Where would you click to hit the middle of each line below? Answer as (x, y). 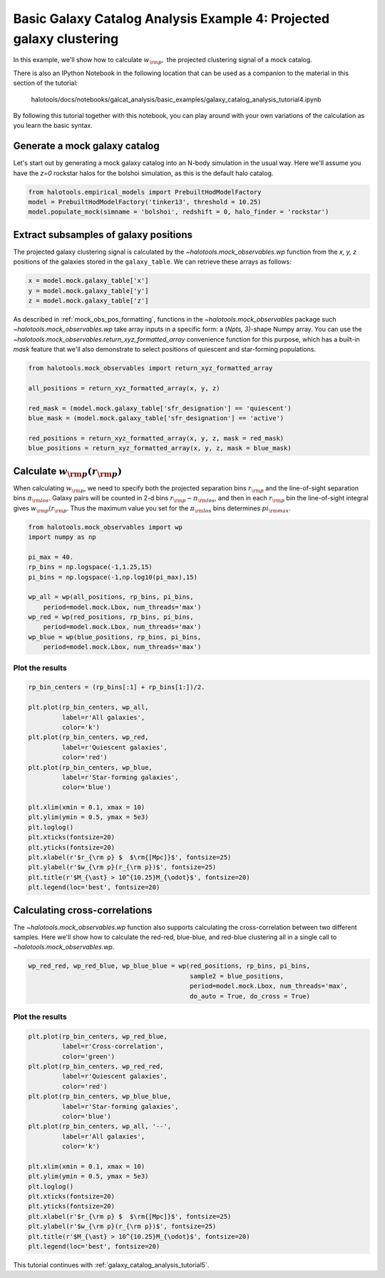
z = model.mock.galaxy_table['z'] (88, 301)
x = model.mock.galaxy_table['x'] (88, 281)
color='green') (88, 1056)
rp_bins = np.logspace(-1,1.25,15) (90, 567)
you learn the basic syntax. (53, 126)
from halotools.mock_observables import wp (106, 527)
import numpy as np (62, 537)
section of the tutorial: (46, 83)
